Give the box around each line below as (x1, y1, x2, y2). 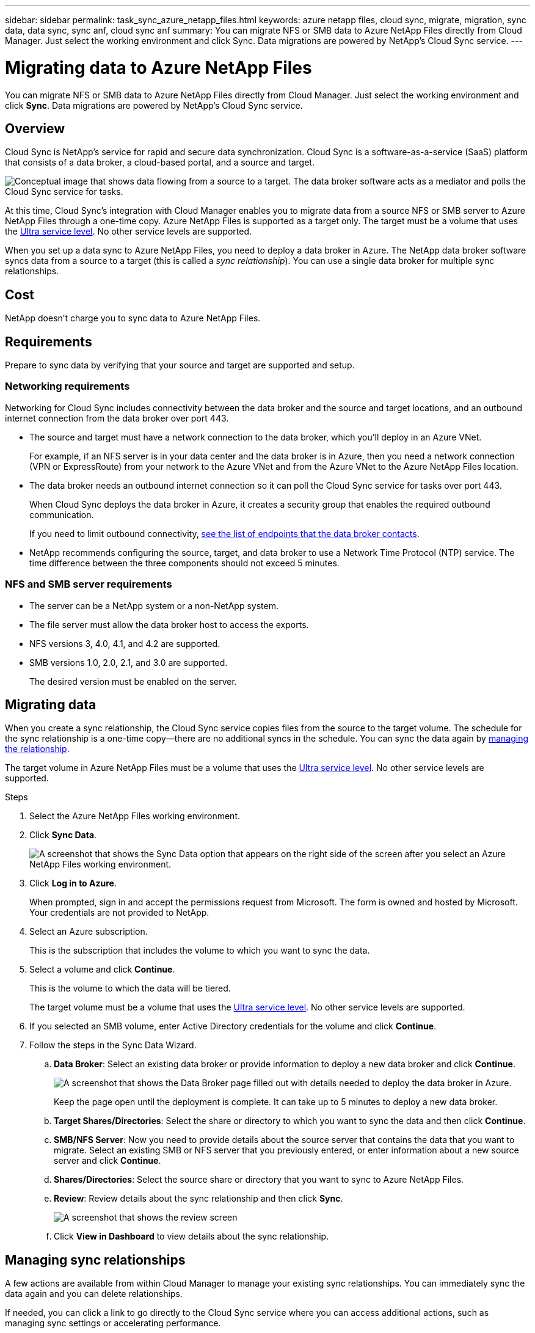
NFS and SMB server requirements (5, 578, 172, 591)
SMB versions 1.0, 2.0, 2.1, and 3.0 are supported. (29, 657, 228, 668)
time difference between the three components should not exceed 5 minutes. (29, 557, 340, 568)
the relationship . (5, 743, 70, 754)
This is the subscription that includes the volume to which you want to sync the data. (29, 945, 370, 956)
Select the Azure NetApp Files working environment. (29, 811, 241, 822)
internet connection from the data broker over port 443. (5, 412, 229, 423)
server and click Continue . (54, 1155, 161, 1166)
